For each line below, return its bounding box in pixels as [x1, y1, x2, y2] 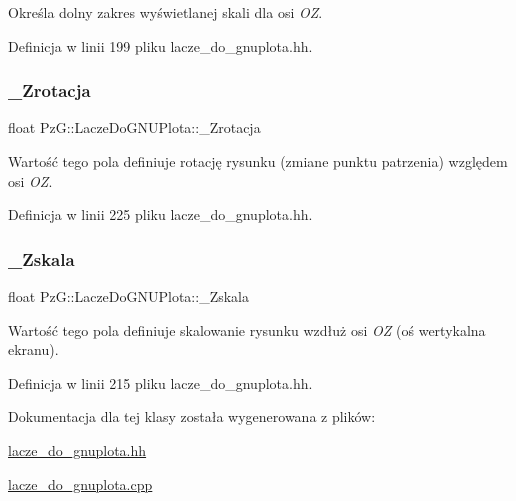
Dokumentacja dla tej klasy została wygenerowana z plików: [8, 406, 376, 427]
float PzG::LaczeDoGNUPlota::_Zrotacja [8, 117, 261, 138]
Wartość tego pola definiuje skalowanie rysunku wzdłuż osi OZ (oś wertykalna [8, 319, 486, 340]
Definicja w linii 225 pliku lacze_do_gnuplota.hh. [8, 204, 313, 225]
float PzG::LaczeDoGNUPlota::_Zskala [8, 286, 250, 306]
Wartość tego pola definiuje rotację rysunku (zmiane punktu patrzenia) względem [8, 151, 508, 171]
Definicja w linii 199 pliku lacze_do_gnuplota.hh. [8, 35, 313, 56]
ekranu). [8, 339, 59, 360]
